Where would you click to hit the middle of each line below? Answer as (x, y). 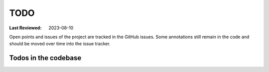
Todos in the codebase (45, 58)
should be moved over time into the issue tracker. (60, 44)
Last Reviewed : (25, 28)
